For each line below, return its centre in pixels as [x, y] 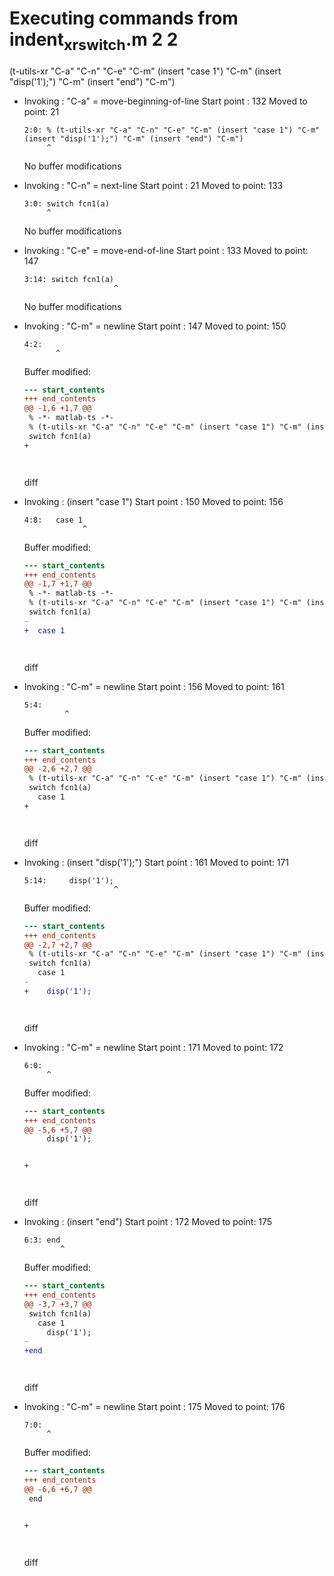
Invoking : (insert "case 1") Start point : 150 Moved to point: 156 [153, 501]
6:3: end [42, 1240]
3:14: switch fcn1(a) [68, 279]
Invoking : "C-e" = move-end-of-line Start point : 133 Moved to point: [166, 250]
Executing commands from [124, 18]
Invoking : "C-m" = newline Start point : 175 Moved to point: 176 [154, 1407]
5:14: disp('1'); [68, 880]
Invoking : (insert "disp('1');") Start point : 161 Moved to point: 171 [156, 862]
